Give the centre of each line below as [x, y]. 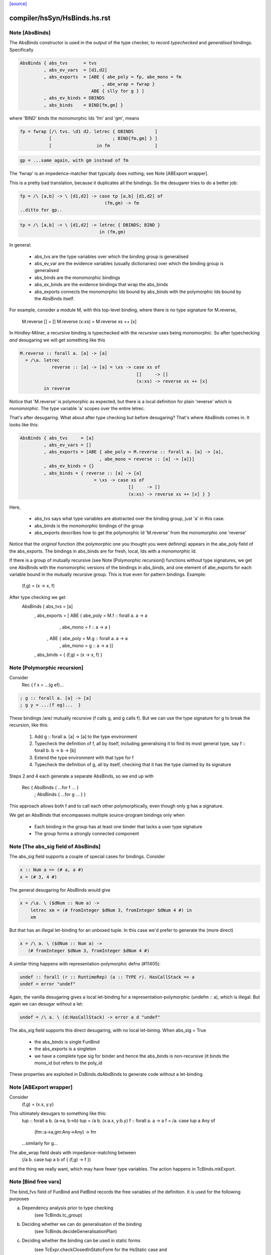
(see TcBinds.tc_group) [58, 1215]
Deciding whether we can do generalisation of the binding [82, 1224]
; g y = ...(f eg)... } [50, 705]
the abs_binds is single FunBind [67, 1042]
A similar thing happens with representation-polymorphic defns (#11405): [85, 963]
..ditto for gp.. [41, 210]
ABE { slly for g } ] [118, 91]
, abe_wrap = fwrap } [128, 84]
